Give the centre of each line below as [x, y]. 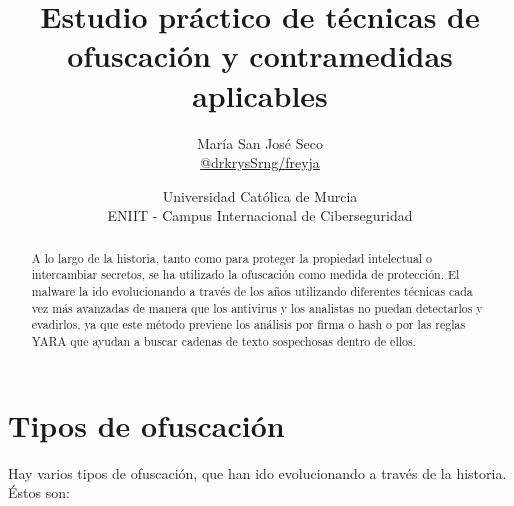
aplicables [260, 94]
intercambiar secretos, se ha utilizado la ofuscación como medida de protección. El [245, 274]
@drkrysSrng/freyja [260, 162]
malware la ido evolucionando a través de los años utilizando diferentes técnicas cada [252, 290]
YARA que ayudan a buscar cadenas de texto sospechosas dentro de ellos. [223, 340]
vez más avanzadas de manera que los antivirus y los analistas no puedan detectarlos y [257, 307]
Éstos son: [39, 492]
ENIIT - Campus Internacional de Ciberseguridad [260, 215]
